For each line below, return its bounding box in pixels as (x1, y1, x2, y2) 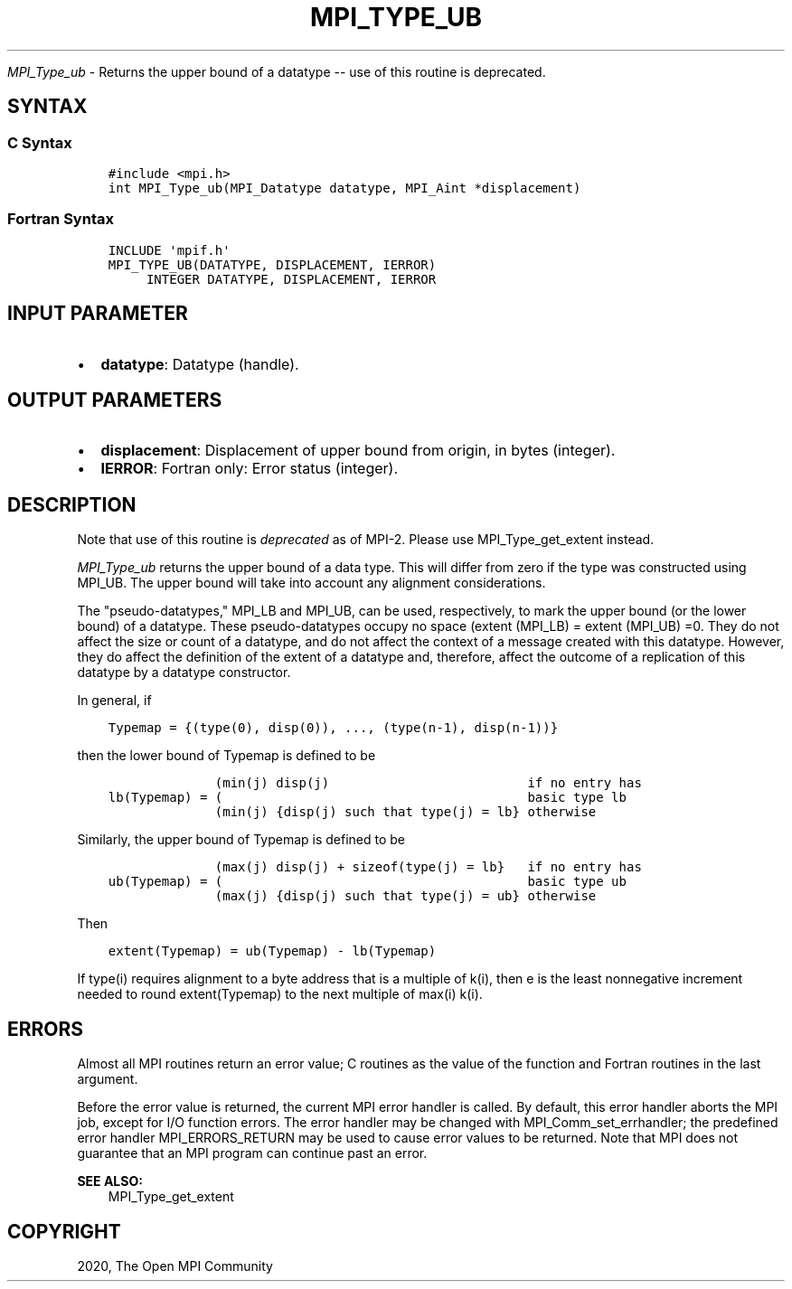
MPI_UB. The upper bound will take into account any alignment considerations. (77, 575, 546, 591)
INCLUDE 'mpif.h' (108, 242, 231, 258)
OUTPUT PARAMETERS (7, 388, 222, 411)
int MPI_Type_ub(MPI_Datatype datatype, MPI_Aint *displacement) (108, 180, 581, 195)
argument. (77, 1071, 138, 1087)
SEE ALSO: (77, 1173, 143, 1190)
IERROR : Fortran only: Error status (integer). (100, 459, 398, 478)
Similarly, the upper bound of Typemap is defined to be (77, 832, 406, 848)
